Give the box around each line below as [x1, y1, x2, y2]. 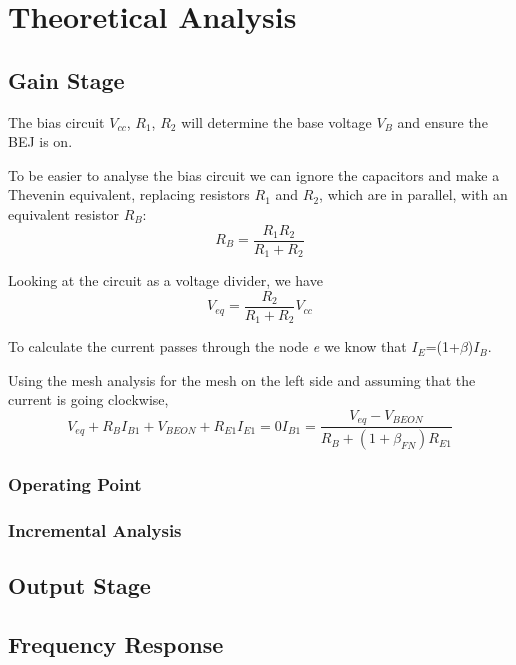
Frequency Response [8, 629, 224, 660]
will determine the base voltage [181, 111, 372, 132]
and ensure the [397, 111, 488, 132]
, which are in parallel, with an [319, 184, 508, 205]
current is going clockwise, [8, 389, 169, 410]
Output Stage [8, 570, 151, 601]
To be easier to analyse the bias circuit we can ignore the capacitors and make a [8, 164, 500, 185]
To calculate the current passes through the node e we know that [8, 336, 407, 357]
